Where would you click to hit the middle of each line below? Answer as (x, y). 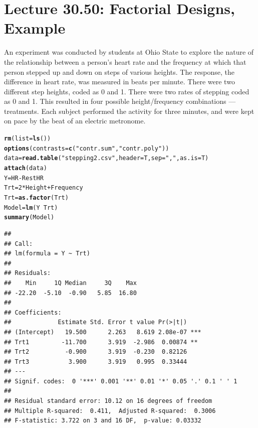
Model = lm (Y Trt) (31, 207)
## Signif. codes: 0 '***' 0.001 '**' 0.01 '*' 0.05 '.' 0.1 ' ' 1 (121, 381)
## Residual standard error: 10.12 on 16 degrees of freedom (108, 401)
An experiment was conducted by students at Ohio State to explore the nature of (129, 52)
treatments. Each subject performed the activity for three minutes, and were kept (129, 111)
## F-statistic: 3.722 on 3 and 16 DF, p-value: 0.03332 (103, 421)
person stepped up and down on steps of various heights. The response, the (119, 72)
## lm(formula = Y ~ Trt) (47, 254)
